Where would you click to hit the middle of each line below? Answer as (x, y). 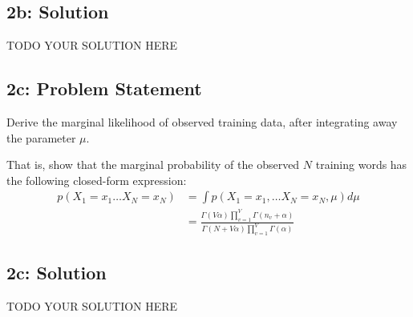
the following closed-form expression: (97, 180)
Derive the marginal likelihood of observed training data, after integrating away (202, 122)
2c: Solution (57, 273)
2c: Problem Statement (104, 88)
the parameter (41, 137)
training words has (361, 165)
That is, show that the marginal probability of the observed (153, 165)
